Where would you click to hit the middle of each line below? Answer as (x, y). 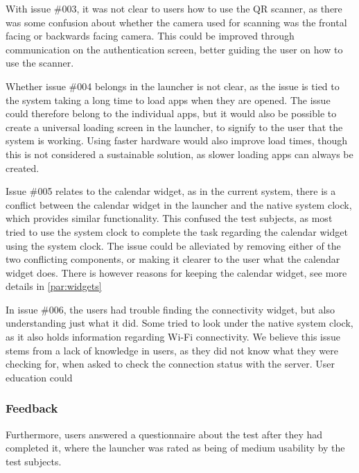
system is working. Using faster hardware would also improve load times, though (177, 140)
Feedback (32, 408)
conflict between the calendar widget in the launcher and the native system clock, (179, 204)
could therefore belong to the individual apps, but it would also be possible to (171, 113)
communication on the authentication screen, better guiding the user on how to (174, 49)
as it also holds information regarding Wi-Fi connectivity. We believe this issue (173, 337)
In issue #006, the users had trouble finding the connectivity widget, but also (170, 309)
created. (23, 167)
